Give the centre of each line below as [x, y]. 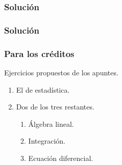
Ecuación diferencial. [61, 158]
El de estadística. [43, 89]
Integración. [47, 141]
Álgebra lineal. [51, 123]
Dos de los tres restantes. [55, 107]
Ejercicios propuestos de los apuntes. [61, 72]
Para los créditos [39, 53]
